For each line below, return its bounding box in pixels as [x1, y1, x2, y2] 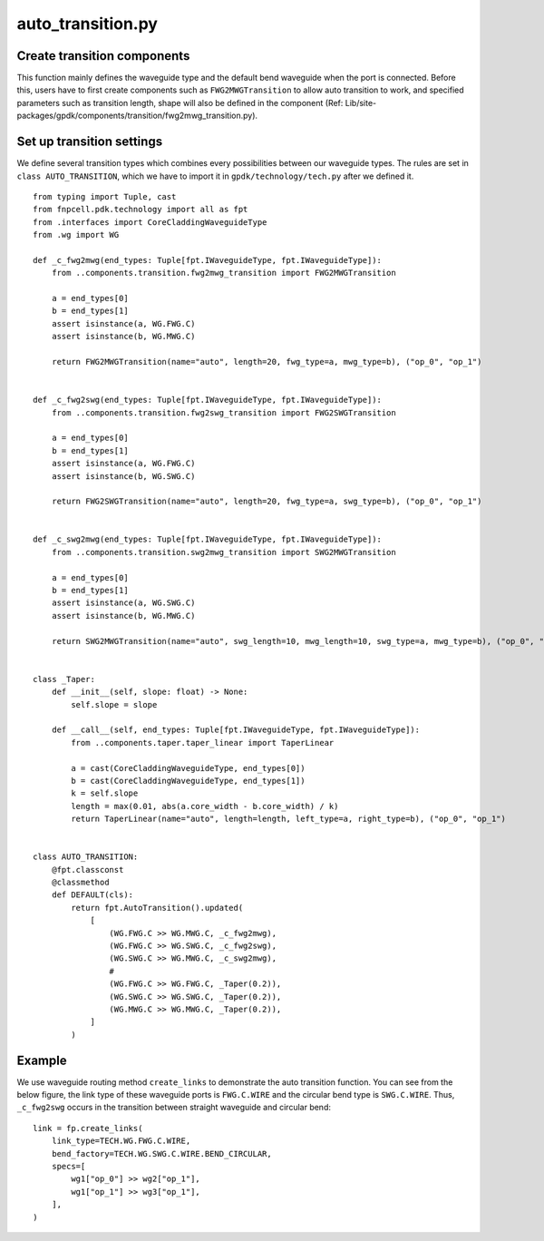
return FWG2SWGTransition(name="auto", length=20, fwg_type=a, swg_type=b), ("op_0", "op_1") [51, 496, 482, 507]
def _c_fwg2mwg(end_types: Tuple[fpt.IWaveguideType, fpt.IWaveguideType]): [33, 255, 383, 265]
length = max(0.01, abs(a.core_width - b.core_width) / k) [71, 801, 339, 811]
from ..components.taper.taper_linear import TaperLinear [71, 738, 335, 748]
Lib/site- [345, 97, 377, 108]
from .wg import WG [33, 230, 120, 240]
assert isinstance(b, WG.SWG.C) [51, 471, 196, 481]
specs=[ [51, 1161, 86, 1171]
